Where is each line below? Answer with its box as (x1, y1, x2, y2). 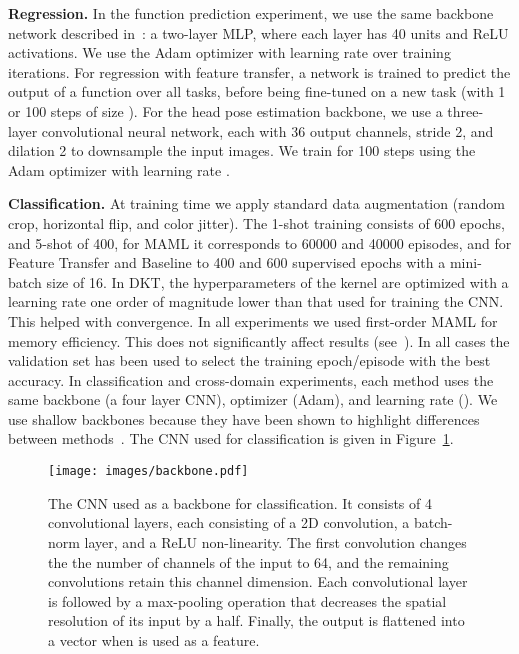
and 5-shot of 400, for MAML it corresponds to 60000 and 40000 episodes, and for (8, 232, 512, 253)
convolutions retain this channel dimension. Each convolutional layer (48, 571, 468, 592)
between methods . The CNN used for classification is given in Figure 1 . (8, 428, 454, 449)
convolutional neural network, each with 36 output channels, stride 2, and (41, 120, 494, 141)
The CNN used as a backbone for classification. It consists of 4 (48, 492, 432, 513)
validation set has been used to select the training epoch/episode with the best (8, 350, 491, 371)
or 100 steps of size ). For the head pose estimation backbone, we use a (8, 100, 443, 121)
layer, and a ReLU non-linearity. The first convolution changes (84, 531, 467, 552)
